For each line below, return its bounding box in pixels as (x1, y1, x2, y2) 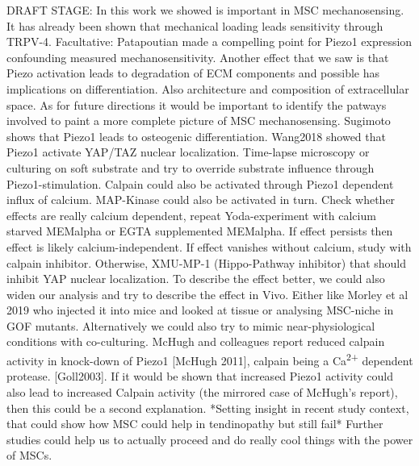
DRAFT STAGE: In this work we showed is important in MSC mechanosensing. (6, 2, 404, 18)
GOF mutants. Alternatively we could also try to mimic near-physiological (6, 317, 375, 334)
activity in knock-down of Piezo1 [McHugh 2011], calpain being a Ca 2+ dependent (6, 350, 413, 368)
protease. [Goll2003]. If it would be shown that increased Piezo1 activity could (6, 368, 393, 385)
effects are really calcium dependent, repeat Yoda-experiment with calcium (6, 206, 376, 223)
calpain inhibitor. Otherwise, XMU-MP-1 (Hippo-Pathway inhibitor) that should (6, 254, 407, 271)
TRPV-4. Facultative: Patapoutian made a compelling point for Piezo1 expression (6, 33, 413, 50)
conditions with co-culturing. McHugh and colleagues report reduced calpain (6, 333, 385, 350)
